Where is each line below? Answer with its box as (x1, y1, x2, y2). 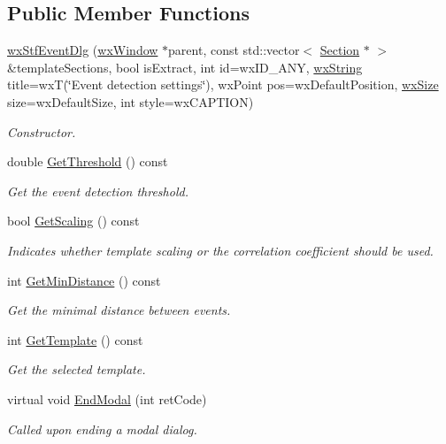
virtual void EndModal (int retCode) (7, 389, 207, 408)
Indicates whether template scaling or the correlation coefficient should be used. (7, 241, 434, 259)
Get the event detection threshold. (7, 181, 188, 200)
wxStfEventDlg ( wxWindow (7, 41, 158, 59)
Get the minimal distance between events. (7, 301, 231, 319)
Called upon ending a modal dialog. (7, 419, 197, 438)
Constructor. (7, 122, 76, 141)
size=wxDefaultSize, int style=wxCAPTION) (7, 92, 254, 111)
